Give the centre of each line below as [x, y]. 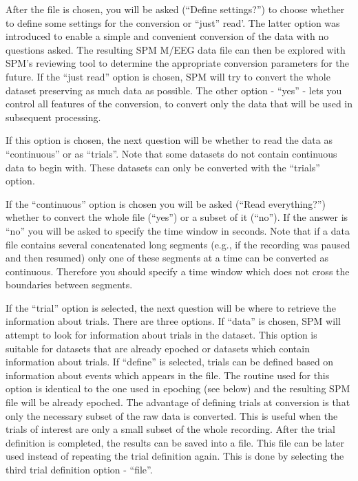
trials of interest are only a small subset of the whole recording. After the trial [170, 429]
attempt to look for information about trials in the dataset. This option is [161, 335]
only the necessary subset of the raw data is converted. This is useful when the [172, 415]
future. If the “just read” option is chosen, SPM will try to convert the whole [168, 76]
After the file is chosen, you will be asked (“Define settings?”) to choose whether [175, 9]
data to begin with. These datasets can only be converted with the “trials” [163, 167]
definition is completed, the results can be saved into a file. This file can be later [175, 442]
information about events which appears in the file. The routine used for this [168, 375]
